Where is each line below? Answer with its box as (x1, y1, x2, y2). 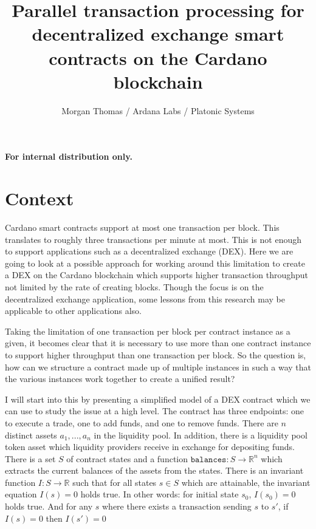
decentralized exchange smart (32, 21, 284, 46)
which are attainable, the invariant (181, 476, 311, 488)
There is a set (5, 452, 56, 465)
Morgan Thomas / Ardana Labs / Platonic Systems (61, 104, 255, 117)
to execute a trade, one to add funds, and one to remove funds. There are (5, 416, 278, 429)
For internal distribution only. (5, 150, 132, 163)
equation (5, 488, 37, 500)
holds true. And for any (5, 500, 93, 513)
